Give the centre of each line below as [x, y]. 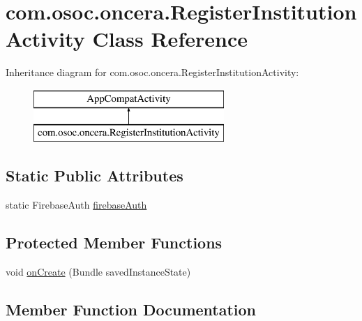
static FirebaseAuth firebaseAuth [76, 205]
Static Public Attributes [95, 176]
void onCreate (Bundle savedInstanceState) [98, 272]
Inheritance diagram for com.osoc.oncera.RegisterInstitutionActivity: [152, 72]
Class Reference [170, 39]
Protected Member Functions [114, 242]
